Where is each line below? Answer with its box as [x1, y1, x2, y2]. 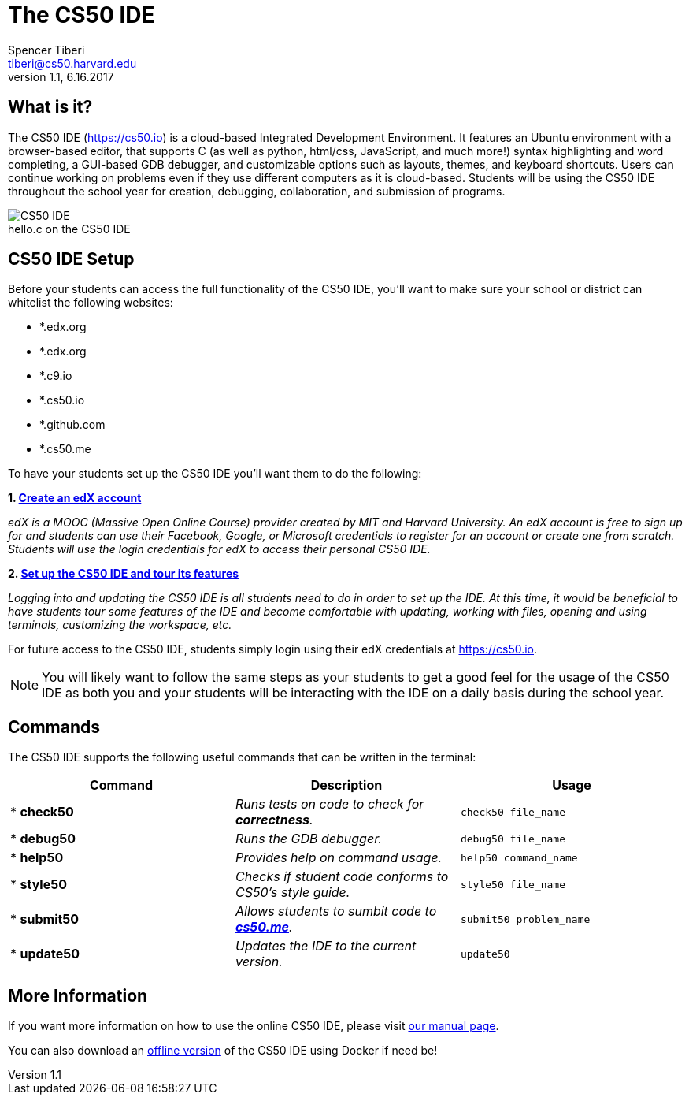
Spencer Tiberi [8, 43, 85, 57]
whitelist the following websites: [8, 296, 173, 310]
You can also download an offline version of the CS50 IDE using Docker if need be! [8, 1043, 438, 1058]
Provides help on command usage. [235, 850, 443, 866]
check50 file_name [460, 805, 566, 818]
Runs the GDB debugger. [235, 831, 382, 847]
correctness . [235, 812, 313, 828]
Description [310, 777, 383, 794]
